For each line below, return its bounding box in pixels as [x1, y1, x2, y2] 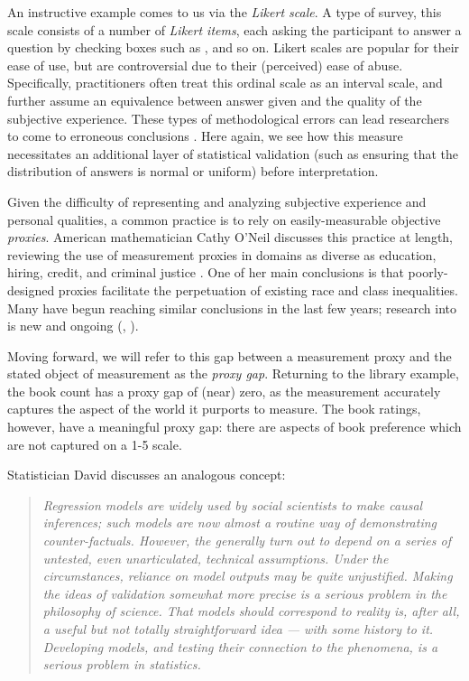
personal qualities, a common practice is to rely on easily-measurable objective [7, 210, 441, 229]
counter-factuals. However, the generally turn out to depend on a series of [42, 531, 451, 550]
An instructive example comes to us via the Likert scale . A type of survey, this [7, 3, 442, 21]
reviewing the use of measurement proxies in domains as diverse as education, [7, 245, 437, 264]
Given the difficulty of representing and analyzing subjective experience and [7, 191, 427, 210]
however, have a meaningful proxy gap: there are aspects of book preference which [7, 417, 462, 436]
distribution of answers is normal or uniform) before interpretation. [7, 162, 379, 181]
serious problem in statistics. [42, 655, 201, 674]
